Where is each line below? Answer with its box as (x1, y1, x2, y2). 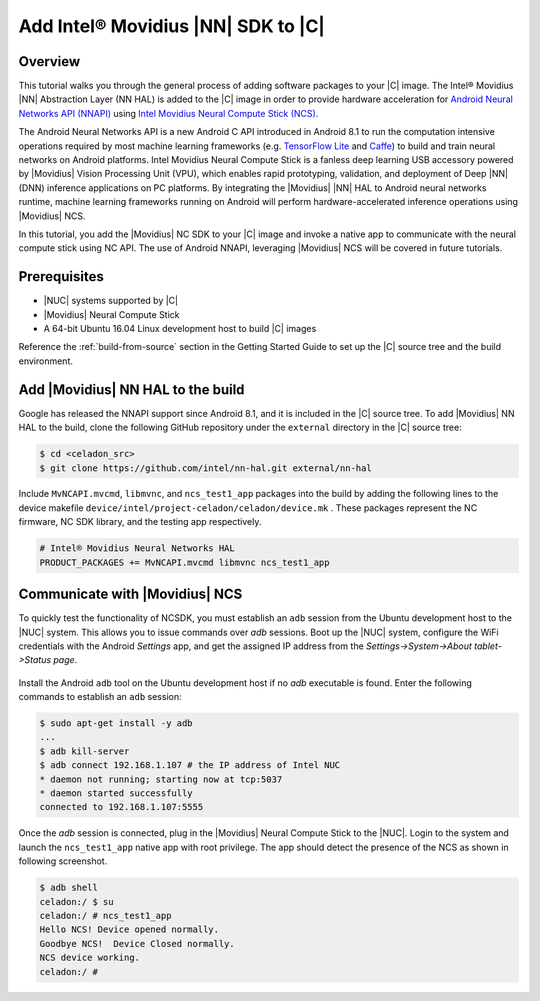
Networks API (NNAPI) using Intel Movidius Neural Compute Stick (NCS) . (18, 107, 319, 119)
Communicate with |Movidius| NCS (18, 586, 243, 603)
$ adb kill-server (39, 745, 130, 757)
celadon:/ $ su (39, 896, 114, 907)
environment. (18, 355, 74, 367)
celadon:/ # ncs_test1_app (39, 910, 172, 921)
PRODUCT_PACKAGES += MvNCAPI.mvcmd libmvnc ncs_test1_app (39, 556, 330, 568)
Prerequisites (18, 268, 104, 285)
